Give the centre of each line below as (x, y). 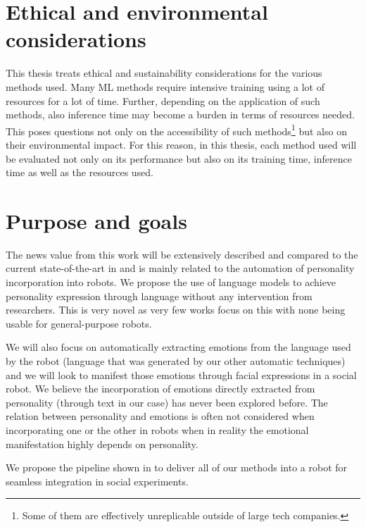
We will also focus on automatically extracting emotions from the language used (178, 347)
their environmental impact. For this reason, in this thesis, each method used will (181, 144)
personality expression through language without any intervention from (159, 296)
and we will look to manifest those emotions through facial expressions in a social (181, 374)
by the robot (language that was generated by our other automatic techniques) (176, 361)
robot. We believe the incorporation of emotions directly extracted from (160, 389)
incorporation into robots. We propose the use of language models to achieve (171, 282)
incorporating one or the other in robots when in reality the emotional (157, 429)
